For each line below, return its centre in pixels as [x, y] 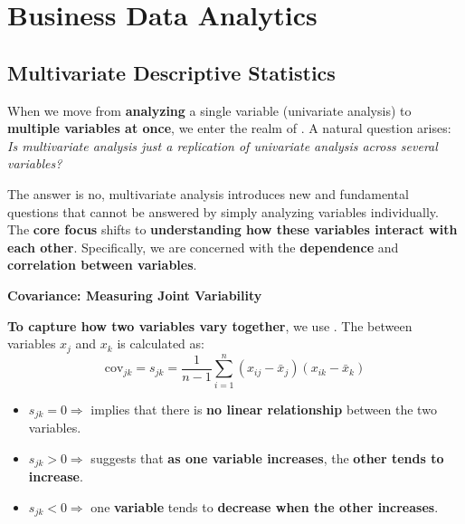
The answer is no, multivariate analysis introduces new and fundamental [208, 193]
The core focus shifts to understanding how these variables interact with [232, 229]
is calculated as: [161, 343]
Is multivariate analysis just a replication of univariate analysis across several [223, 145]
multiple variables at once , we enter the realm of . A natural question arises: [229, 128]
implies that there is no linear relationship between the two [264, 409]
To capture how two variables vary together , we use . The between [210, 325]
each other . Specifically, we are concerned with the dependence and [203, 247]
